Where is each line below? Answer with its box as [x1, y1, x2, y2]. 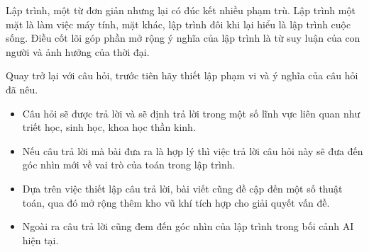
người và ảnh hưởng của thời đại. [6, 44, 150, 59]
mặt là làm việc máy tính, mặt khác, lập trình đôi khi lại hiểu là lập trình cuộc [6, 16, 351, 31]
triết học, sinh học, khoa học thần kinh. [22, 120, 196, 134]
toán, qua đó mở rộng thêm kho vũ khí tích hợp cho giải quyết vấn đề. [22, 195, 330, 210]
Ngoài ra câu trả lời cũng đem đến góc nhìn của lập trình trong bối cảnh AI [22, 219, 354, 234]
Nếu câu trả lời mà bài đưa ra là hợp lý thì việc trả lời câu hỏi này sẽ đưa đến [22, 143, 363, 158]
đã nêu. [6, 81, 38, 96]
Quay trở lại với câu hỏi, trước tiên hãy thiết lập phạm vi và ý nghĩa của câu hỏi [6, 68, 358, 83]
